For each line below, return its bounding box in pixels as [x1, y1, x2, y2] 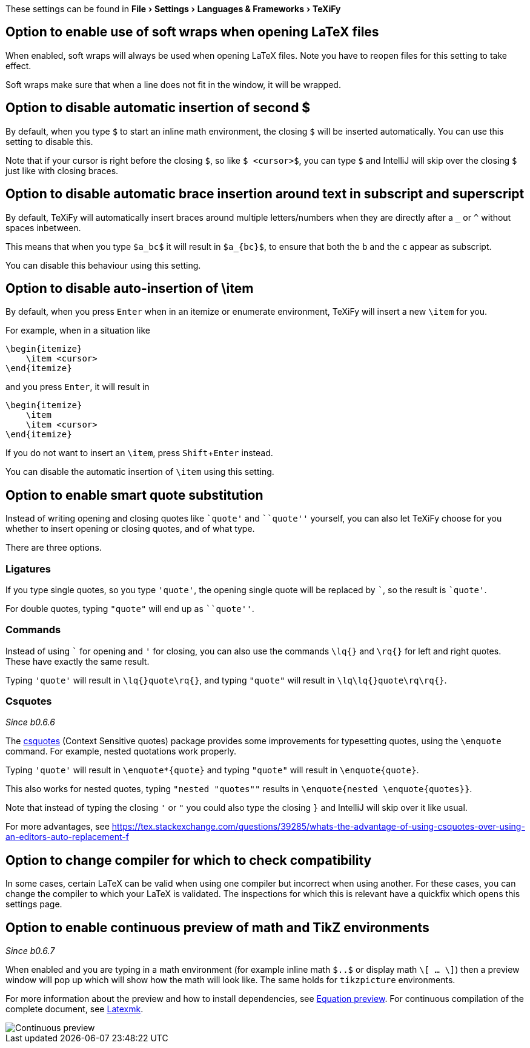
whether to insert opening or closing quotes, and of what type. [5, 523, 255, 534]
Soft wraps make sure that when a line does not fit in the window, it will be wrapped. [5, 79, 341, 90]
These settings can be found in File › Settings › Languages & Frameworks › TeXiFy [5, 4, 341, 14]
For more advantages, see [5, 821, 110, 832]
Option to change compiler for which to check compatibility [5, 852, 372, 868]
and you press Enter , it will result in [5, 381, 150, 392]
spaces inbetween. [5, 222, 81, 233]
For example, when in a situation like [5, 325, 150, 336]
